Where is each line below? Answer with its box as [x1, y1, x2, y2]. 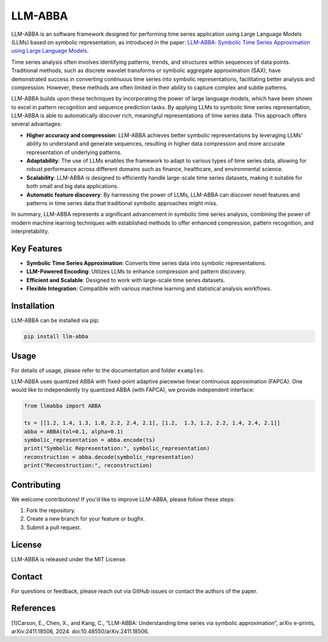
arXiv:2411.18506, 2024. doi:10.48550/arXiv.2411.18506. [11, 627, 149, 635]
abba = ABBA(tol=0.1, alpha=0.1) [24, 428, 124, 435]
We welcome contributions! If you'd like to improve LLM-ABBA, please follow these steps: [11, 495, 235, 503]
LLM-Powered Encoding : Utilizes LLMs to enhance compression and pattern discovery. [26, 268, 246, 275]
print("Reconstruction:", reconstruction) [24, 462, 152, 469]
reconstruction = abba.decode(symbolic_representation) [24, 453, 194, 461]
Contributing [11, 479, 61, 490]
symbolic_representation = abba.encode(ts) [24, 436, 156, 443]
